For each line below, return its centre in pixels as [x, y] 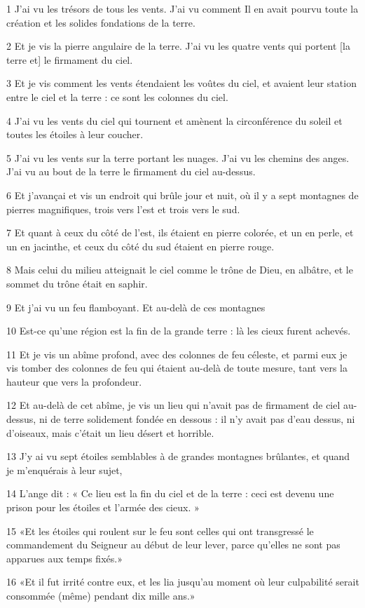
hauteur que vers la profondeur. [74, 381]
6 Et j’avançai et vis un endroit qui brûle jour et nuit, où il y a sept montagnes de [182, 195]
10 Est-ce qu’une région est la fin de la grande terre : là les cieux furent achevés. [179, 331]
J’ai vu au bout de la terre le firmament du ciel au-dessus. [131, 171]
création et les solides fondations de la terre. [101, 22]
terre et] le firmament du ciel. [70, 59]
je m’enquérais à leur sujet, [64, 469]
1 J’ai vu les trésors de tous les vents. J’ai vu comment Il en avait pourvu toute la [182, 8]
